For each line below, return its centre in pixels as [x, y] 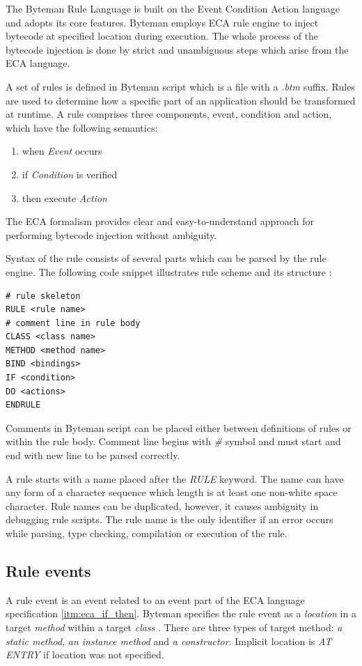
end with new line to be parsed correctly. [93, 455]
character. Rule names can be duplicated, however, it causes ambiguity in [162, 505]
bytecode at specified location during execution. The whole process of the [162, 36]
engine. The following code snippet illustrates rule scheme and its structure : [169, 271]
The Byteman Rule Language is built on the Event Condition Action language [173, 8]
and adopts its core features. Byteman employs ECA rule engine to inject [162, 22]
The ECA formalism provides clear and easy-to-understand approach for [160, 221]
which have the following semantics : [82, 127]
